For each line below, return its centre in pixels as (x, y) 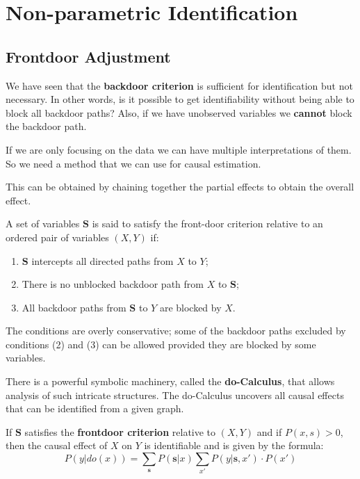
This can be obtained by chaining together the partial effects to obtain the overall (180, 187)
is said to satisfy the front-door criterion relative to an (207, 224)
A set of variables (43, 224)
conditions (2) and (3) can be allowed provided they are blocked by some (161, 344)
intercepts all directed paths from (103, 260)
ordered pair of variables (57, 237)
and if (269, 431)
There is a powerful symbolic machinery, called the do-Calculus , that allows (170, 381)
